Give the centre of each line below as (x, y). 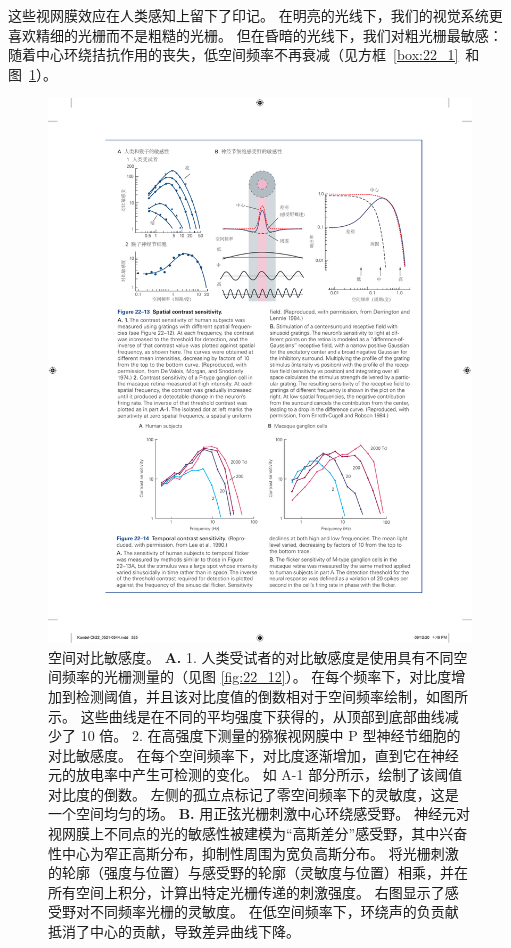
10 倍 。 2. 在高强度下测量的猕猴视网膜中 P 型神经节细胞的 (270, 735)
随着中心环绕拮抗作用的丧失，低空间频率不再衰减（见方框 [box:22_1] (233, 54)
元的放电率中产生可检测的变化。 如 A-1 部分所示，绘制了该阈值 (255, 774)
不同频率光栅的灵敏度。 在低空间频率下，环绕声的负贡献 (274, 911)
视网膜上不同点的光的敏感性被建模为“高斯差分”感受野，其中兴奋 (258, 833)
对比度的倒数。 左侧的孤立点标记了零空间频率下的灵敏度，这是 (253, 793)
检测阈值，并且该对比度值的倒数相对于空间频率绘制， (250, 695)
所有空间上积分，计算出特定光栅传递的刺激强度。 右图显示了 (246, 891)
